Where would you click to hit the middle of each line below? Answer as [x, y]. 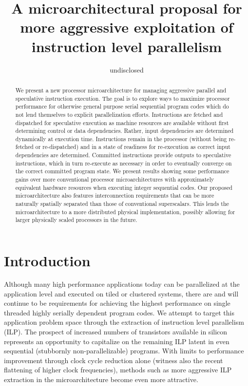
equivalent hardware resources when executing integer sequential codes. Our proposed [124, 187]
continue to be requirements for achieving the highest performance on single [117, 303]
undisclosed [127, 69]
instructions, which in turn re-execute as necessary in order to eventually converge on [124, 163]
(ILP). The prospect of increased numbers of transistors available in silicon [116, 331]
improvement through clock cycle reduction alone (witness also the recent [114, 360]
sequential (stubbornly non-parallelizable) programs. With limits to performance [124, 351]
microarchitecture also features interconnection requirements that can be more [115, 195]
